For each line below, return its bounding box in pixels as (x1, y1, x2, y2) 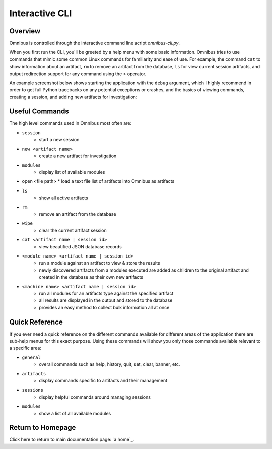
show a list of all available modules (39, 410, 111, 416)
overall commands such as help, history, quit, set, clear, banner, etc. (39, 361, 180, 367)
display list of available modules (39, 169, 105, 175)
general (22, 354, 41, 360)
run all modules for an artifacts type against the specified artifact (39, 290, 174, 296)
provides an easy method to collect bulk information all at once (39, 304, 170, 310)
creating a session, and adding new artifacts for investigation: (9, 94, 138, 100)
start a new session (39, 137, 80, 143)
